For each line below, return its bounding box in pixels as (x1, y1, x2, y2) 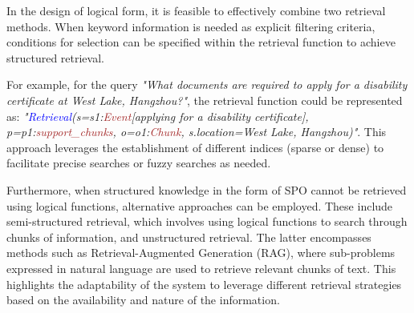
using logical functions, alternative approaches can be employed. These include (6, 197, 393, 214)
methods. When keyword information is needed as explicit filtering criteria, (6, 18, 375, 34)
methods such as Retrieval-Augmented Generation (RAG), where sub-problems (6, 244, 396, 261)
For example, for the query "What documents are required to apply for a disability (6, 76, 408, 93)
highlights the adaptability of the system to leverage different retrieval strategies (6, 275, 402, 292)
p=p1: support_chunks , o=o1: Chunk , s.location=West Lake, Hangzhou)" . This (6, 123, 387, 140)
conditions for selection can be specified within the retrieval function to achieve (6, 34, 396, 50)
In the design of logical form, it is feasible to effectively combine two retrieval (6, 2, 386, 18)
